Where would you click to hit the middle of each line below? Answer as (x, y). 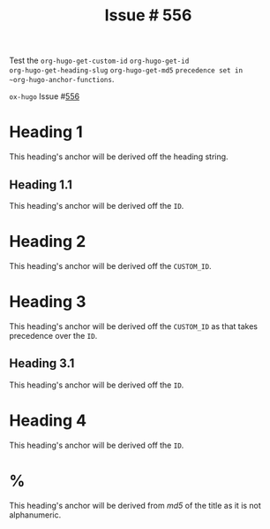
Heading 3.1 (42, 364)
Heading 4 (48, 420)
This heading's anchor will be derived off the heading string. (119, 157)
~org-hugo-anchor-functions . (62, 80)
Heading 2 (48, 242)
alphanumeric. (35, 515)
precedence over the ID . (53, 335)
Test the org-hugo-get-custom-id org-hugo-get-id (99, 61)
